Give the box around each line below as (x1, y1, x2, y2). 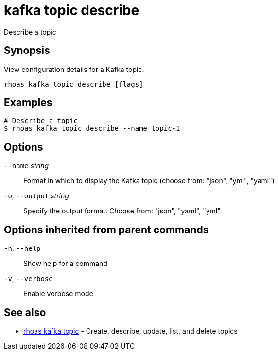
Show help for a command (23, 259, 107, 268)
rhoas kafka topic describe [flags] (4, 80, 143, 88)
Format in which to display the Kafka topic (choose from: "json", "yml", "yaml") (23, 177, 275, 185)
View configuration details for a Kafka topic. (4, 65, 144, 73)
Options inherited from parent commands (4, 223, 209, 236)
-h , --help (4, 244, 41, 253)
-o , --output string (4, 192, 69, 200)
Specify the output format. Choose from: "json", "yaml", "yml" (23, 207, 221, 215)
